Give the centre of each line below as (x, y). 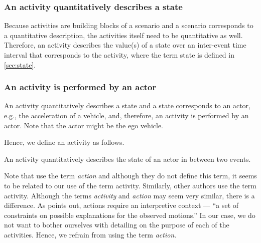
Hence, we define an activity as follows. (64, 142)
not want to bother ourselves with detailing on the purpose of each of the (117, 225)
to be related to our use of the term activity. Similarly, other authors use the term (130, 185)
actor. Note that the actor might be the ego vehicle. (84, 125)
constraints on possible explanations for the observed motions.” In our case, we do (130, 215)
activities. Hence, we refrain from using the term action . (90, 234)
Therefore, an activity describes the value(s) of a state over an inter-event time (125, 45)
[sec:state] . (20, 64)
